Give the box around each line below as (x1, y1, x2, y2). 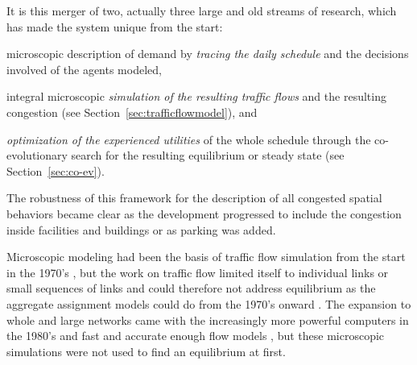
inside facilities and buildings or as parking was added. (6, 221, 276, 238)
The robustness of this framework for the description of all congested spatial (6, 189, 382, 206)
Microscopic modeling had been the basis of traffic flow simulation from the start (6, 248, 406, 265)
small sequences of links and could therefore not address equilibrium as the (6, 280, 376, 297)
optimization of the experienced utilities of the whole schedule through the (6, 131, 371, 147)
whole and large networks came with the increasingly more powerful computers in (6, 311, 409, 328)
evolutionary (6, 147, 68, 164)
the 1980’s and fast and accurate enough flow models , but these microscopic (6, 327, 385, 344)
